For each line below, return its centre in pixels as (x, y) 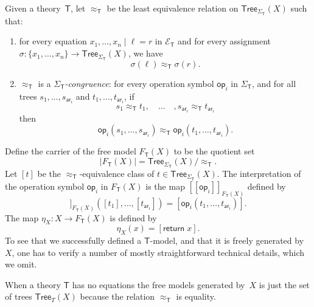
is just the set (284, 284)
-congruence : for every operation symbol (139, 83)
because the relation (117, 296)
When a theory (33, 284)
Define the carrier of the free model (71, 151)
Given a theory (33, 8)
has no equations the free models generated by (159, 284)
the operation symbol (45, 186)
